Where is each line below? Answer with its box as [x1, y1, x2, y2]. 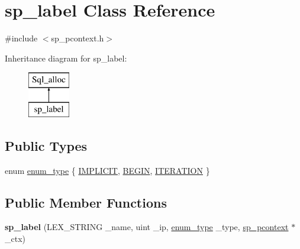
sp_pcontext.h [51, 32, 104, 44]
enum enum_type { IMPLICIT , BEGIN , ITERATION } [5, 164, 210, 176]
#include [5, 32, 38, 44]
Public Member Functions [5, 193, 167, 211]
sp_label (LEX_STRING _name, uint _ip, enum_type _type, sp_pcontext [5, 221, 289, 233]
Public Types [5, 136, 88, 154]
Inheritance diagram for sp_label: [5, 51, 127, 64]
